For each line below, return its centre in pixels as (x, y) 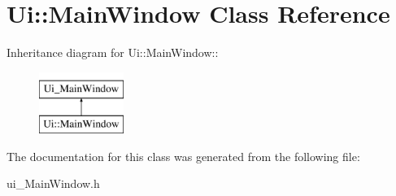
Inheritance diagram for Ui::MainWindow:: (113, 52)
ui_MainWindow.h (53, 183)
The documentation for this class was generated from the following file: (183, 156)
